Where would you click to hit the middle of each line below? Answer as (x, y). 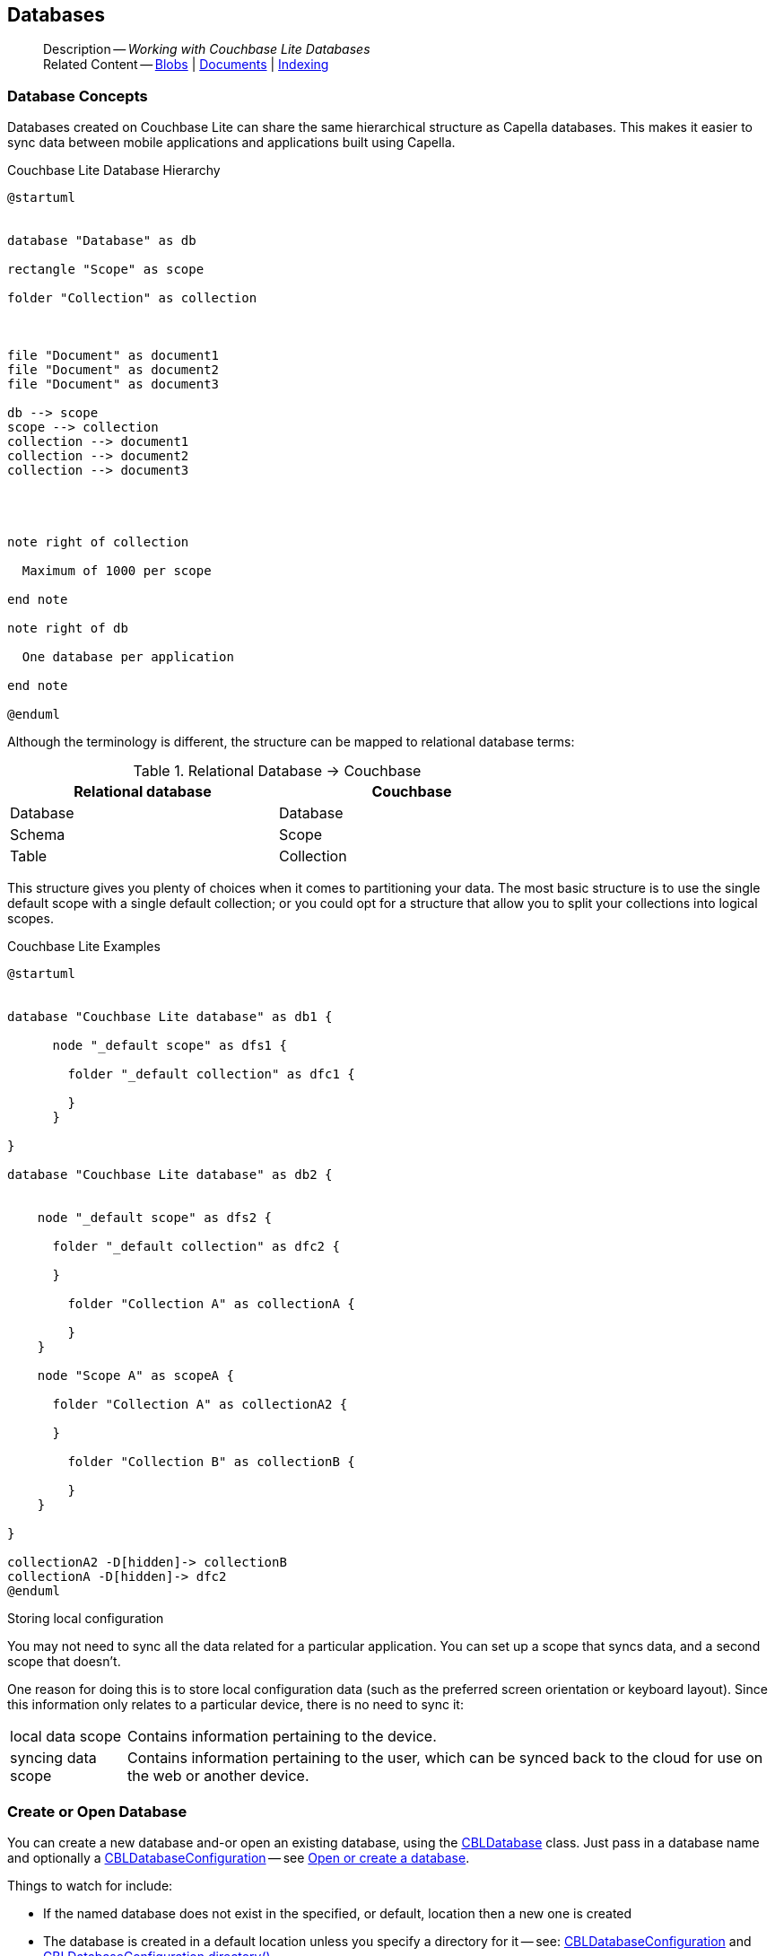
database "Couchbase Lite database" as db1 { (170, 1017)
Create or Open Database (97, 1811)
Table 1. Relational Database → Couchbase (277, 771)
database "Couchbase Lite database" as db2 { (170, 1175)
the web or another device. (218, 1776)
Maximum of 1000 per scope (117, 571)
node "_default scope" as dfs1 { (170, 1046)
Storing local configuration (86, 1619)
